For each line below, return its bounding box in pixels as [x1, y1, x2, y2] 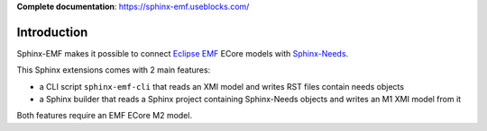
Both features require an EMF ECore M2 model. [16, 110, 193, 121]
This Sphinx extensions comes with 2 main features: [16, 65, 211, 75]
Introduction [16, 24, 88, 39]
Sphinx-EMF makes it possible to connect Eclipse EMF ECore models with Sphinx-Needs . [16, 48, 349, 58]
